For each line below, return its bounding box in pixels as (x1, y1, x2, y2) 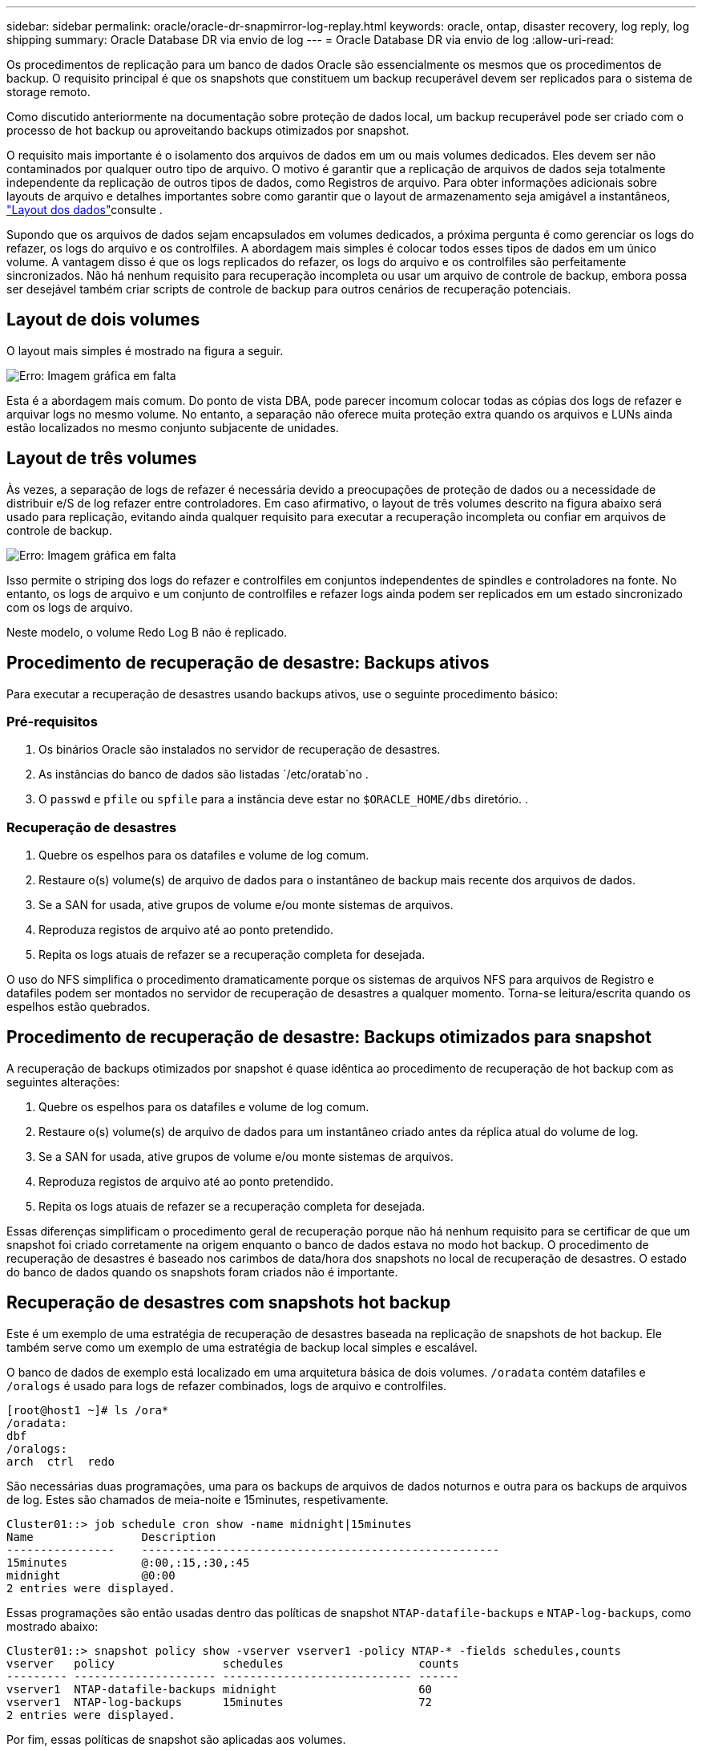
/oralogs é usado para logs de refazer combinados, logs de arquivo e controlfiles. (6, 1378, 447, 1393)
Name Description (6, 1530, 216, 1543)
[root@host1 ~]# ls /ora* (6, 1403, 169, 1417)
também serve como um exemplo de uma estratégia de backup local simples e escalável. (6, 1340, 478, 1354)
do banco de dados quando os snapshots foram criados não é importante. (6, 1264, 398, 1279)
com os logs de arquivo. (6, 600, 133, 614)
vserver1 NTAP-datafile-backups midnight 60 (6, 1682, 433, 1696)
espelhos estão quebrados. (6, 1000, 151, 1014)
